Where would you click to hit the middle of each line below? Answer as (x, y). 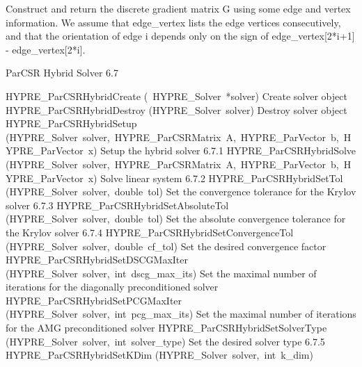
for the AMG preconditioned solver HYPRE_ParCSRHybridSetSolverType (166, 328)
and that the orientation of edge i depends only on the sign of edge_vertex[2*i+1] (180, 36)
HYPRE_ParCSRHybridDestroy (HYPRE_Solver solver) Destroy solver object (176, 109)
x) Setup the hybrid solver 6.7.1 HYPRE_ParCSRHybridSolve (222, 150)
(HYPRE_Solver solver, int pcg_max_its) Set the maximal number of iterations (181, 314)
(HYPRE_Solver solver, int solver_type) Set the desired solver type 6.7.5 (165, 341)
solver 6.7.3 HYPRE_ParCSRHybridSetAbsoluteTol (117, 205)
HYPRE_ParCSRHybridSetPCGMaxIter (94, 300)
